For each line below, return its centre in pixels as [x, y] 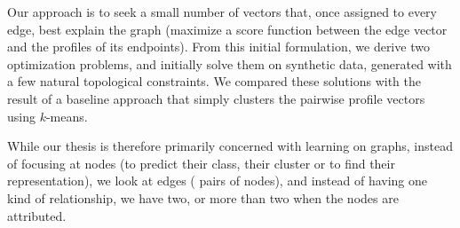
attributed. [37, 215]
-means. [67, 116]
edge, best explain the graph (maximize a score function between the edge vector [227, 29]
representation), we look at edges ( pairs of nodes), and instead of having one [218, 181]
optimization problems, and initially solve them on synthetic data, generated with [230, 63]
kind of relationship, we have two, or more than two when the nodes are [203, 197]
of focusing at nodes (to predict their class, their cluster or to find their [201, 163]
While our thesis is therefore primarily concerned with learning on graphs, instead [230, 146]
